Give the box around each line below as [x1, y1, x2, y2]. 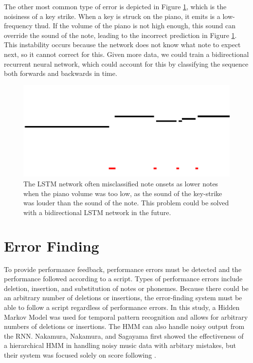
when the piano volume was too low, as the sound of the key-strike [23, 188, 222, 198]
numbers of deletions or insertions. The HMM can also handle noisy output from [4, 321, 245, 331]
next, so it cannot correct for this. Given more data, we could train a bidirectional [4, 49, 249, 59]
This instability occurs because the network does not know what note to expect [4, 39, 241, 50]
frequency [4, 20, 33, 31]
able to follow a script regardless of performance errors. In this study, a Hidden [4, 302, 240, 312]
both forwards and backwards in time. [4, 68, 117, 78]
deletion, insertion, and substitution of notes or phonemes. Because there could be [4, 283, 249, 293]
